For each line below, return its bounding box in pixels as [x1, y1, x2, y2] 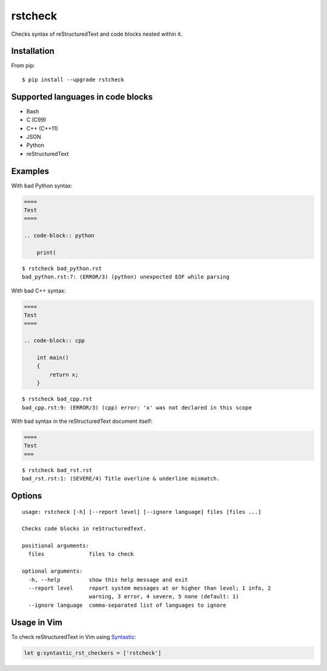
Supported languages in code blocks [11, 92, 153, 102]
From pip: [11, 62, 36, 69]
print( [36, 249, 56, 256]
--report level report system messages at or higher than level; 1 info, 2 [28, 585, 271, 592]
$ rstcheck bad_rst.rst [22, 467, 93, 473]
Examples [11, 166, 50, 176]
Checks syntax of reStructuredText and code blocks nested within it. [11, 30, 183, 38]
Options [11, 490, 42, 501]
